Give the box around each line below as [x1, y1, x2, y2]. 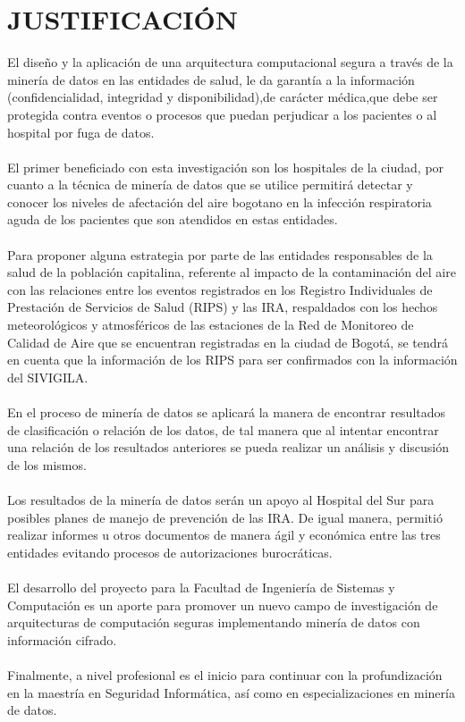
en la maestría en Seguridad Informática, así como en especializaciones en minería [7, 683, 455, 701]
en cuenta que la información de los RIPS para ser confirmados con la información [7, 350, 458, 369]
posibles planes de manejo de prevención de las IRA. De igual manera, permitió [7, 508, 443, 526]
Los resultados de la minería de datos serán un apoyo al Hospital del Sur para [7, 490, 435, 508]
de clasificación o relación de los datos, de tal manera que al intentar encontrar [7, 420, 439, 439]
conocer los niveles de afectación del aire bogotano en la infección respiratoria [7, 192, 432, 211]
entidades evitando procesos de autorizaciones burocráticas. [7, 542, 333, 561]
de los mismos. [7, 455, 87, 474]
